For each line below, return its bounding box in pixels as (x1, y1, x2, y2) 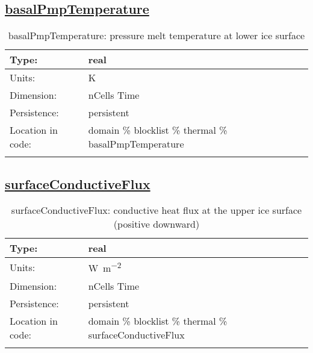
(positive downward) (113, 217, 200, 231)
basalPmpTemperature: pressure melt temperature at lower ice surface (8, 28, 305, 43)
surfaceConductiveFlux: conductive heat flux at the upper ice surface (11, 203, 302, 217)
